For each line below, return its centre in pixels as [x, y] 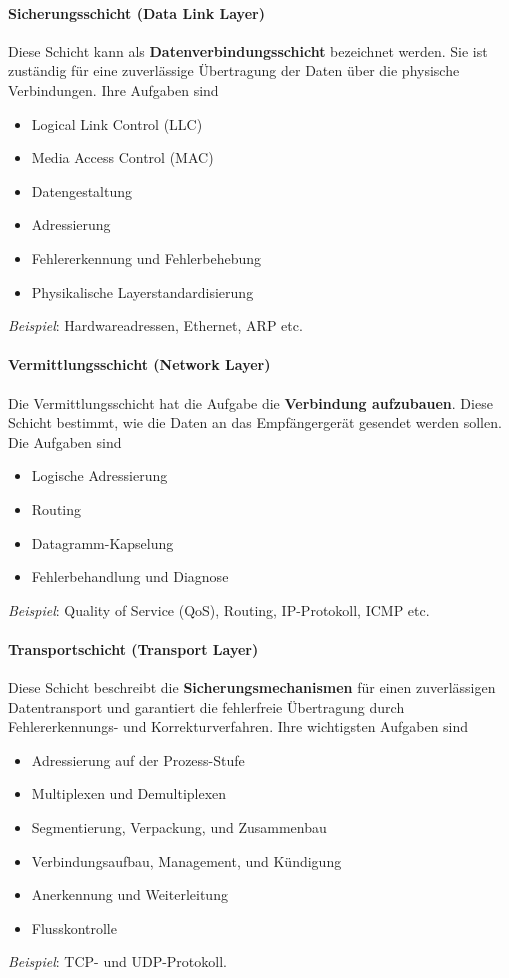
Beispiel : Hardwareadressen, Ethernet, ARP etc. [155, 325]
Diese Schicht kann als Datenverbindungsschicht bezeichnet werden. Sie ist [248, 50]
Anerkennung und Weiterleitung [129, 894]
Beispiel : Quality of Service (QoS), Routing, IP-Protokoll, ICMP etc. [219, 609]
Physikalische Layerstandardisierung [142, 291]
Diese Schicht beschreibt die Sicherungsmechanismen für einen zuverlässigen [252, 687]
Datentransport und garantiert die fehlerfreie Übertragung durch [206, 706]
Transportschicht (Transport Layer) [133, 648]
